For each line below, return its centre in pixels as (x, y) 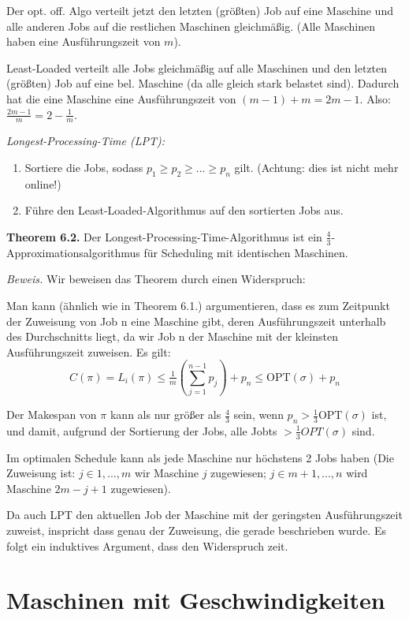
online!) (43, 183)
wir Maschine (166, 473)
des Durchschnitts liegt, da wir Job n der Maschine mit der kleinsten (172, 336)
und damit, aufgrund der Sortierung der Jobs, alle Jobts (142, 430)
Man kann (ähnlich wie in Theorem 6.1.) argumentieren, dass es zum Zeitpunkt (198, 305)
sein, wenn (258, 415)
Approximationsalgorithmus (73, 252)
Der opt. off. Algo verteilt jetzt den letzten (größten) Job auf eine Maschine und (200, 10)
